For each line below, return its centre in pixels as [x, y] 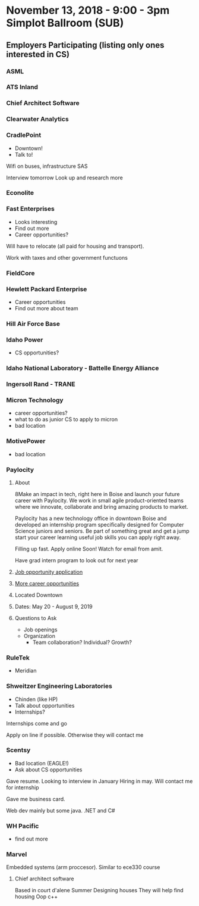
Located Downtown [39, 595]
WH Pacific [23, 826]
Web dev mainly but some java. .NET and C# [61, 810]
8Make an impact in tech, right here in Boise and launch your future [97, 494]
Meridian [26, 671]
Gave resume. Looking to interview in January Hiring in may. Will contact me [99, 781]
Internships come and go [37, 723]
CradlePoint [24, 135]
